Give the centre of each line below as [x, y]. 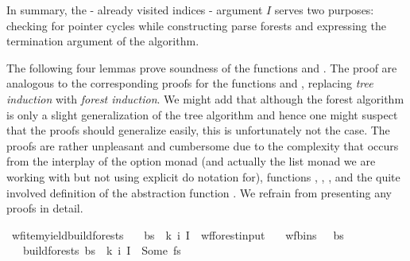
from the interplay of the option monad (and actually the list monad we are [191, 161]
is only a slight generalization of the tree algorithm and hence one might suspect [202, 114]
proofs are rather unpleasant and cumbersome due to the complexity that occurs [203, 145]
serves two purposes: [324, 10]
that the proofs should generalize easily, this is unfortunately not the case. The [198, 130]
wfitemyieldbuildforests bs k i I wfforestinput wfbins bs [178, 234]
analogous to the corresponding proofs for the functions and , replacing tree [190, 83]
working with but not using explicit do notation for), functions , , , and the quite [203, 176]
